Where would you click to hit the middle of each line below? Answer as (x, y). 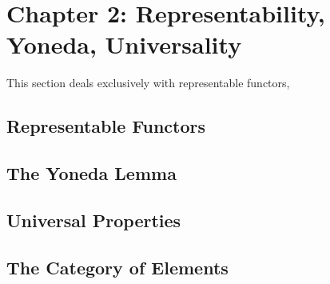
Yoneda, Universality (124, 44)
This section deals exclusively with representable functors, (148, 83)
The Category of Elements (117, 267)
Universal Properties (94, 220)
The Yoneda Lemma (91, 173)
